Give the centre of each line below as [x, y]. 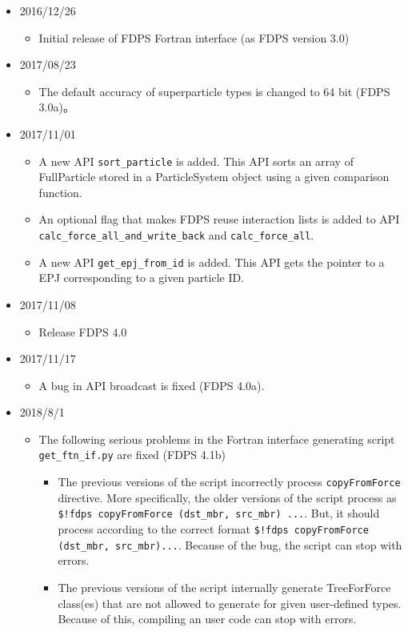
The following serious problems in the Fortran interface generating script [217, 439]
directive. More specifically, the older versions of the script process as [227, 497]
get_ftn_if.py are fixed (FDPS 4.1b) [132, 455]
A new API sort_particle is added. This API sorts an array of [196, 161]
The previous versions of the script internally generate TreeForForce [224, 587]
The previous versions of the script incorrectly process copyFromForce [229, 482]
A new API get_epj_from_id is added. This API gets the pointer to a [212, 262]
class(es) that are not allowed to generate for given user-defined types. [230, 603]
